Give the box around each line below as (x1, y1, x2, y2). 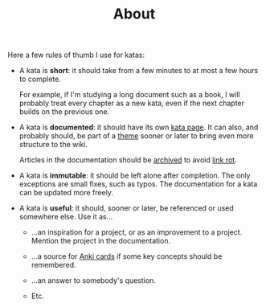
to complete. (18, 74, 61, 84)
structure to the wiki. (18, 140, 88, 149)
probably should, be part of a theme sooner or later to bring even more (18, 131, 254, 141)
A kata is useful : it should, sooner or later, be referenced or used (18, 203, 234, 213)
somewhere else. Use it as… (18, 212, 113, 222)
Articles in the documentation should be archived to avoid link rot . (18, 155, 238, 165)
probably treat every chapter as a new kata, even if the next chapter (18, 98, 245, 108)
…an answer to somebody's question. (31, 276, 156, 285)
